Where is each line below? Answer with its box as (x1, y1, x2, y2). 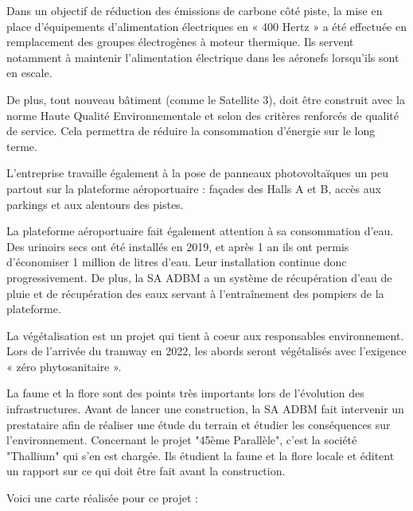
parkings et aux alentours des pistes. (6, 195, 184, 212)
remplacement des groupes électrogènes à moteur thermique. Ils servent (6, 33, 354, 50)
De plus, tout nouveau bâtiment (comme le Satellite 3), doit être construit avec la (6, 91, 405, 107)
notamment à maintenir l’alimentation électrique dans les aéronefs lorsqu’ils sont (6, 48, 399, 65)
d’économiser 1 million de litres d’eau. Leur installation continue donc (6, 254, 347, 270)
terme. (6, 137, 37, 154)
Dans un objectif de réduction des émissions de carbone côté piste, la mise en (6, 2, 383, 18)
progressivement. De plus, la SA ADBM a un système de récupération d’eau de (6, 269, 392, 285)
